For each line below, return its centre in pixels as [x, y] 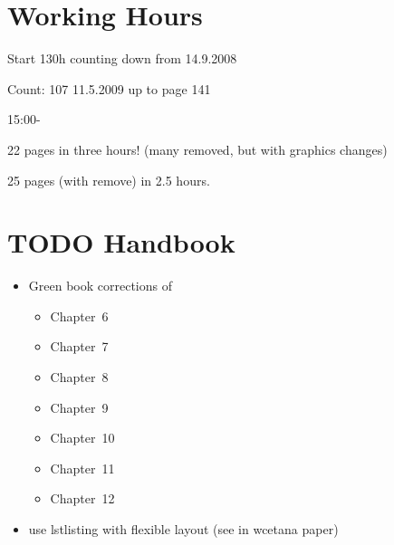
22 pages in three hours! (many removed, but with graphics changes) [197, 149]
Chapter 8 [79, 377]
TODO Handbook [121, 242]
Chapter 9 [79, 407]
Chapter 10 [82, 438]
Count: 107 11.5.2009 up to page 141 [109, 88]
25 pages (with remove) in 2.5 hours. [109, 180]
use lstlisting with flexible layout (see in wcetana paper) [183, 528]
